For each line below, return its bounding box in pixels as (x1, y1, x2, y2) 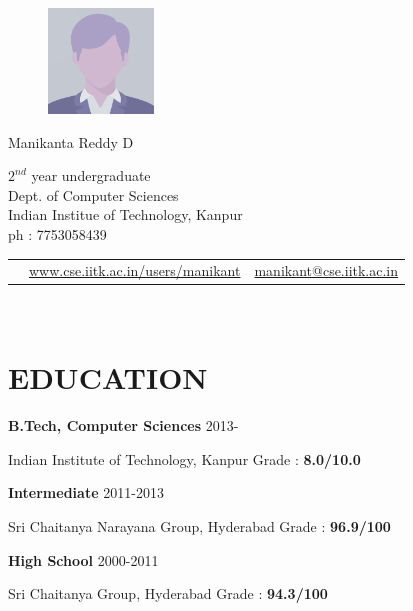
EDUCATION (8, 357, 208, 398)
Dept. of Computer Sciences (8, 184, 179, 205)
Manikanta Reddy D (8, 131, 134, 152)
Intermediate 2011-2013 (8, 482, 164, 503)
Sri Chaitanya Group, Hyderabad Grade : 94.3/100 (8, 583, 328, 604)
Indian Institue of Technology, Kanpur (8, 204, 243, 225)
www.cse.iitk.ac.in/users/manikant (29, 260, 241, 281)
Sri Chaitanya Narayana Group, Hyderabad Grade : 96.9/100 (8, 515, 391, 536)
